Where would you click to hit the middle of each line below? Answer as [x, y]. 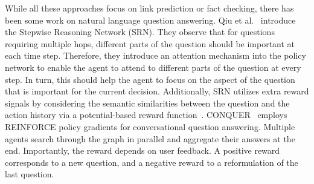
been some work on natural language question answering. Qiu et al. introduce [150, 20]
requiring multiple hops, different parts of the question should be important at [150, 43]
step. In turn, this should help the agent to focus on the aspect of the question [150, 79]
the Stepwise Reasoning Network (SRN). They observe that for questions [140, 32]
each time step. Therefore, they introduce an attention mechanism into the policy [155, 55]
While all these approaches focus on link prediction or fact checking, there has [149, 8]
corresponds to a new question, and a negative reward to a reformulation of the [152, 162]
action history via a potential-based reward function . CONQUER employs [146, 115]
